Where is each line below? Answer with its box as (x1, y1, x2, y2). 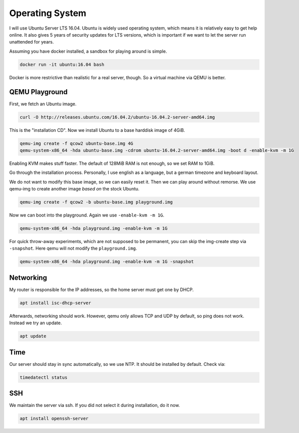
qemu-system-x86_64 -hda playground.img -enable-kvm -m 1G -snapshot (19, 259, 194, 265)
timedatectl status (19, 374, 67, 380)
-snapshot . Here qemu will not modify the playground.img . (9, 246, 137, 252)
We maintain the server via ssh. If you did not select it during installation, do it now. (9, 402, 180, 408)
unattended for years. (9, 39, 54, 45)
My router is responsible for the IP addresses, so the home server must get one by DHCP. (9, 286, 194, 293)
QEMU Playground (9, 88, 67, 96)
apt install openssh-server (19, 416, 88, 421)
